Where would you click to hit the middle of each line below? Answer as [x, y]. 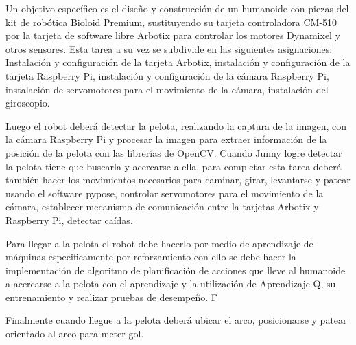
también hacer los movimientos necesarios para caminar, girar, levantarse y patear [178, 180]
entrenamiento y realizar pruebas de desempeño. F [111, 297]
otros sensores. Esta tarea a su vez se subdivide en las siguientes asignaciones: [169, 48]
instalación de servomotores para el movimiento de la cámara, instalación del [167, 89]
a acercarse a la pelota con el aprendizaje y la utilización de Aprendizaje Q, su [171, 283]
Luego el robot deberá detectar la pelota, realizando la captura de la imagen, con [176, 125]
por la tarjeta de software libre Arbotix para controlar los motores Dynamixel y [173, 35]
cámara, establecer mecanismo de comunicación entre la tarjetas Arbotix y [162, 207]
